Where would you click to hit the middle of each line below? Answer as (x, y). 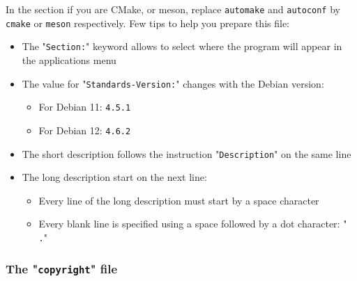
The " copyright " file (62, 268)
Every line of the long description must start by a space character (179, 200)
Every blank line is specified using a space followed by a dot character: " (193, 224)
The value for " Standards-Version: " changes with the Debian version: (173, 83)
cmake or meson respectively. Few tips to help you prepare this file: (148, 23)
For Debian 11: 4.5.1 (85, 107)
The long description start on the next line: (114, 177)
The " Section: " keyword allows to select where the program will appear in (182, 46)
